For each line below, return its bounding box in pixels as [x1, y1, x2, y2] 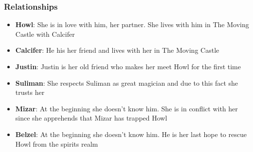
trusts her [15, 87, 45, 97]
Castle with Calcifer [15, 29, 75, 39]
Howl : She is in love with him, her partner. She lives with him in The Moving [15, 19, 249, 30]
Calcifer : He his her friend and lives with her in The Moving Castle [15, 45, 219, 55]
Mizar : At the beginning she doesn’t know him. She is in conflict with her [15, 103, 238, 113]
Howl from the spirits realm [15, 138, 98, 149]
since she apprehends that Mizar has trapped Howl [15, 113, 167, 123]
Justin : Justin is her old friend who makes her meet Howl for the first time [15, 61, 241, 71]
